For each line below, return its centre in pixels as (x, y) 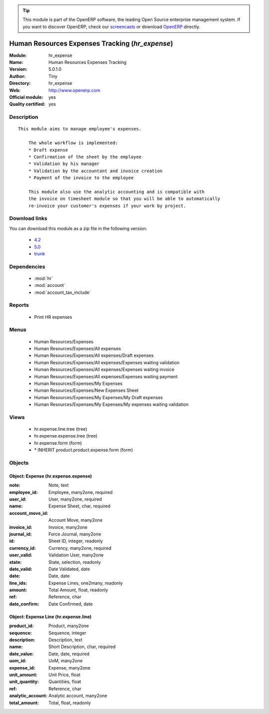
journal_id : (20, 534)
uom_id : (18, 661)
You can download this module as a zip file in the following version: (78, 228)
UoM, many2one (66, 661)
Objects (19, 463)
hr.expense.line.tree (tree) (61, 429)
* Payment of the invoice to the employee (81, 178)
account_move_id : (29, 513)
